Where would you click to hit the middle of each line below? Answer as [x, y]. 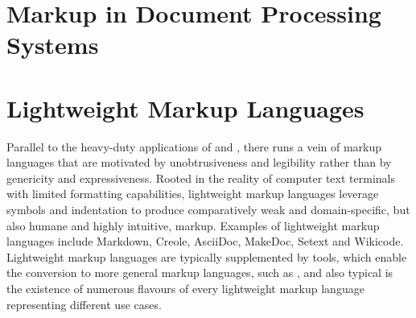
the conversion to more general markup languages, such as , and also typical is [200, 273]
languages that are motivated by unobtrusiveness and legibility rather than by [199, 162]
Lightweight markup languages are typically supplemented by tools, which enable [207, 256]
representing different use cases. [84, 304]
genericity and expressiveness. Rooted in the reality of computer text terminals [201, 178]
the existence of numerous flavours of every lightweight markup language [185, 289]
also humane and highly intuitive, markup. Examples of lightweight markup [193, 225]
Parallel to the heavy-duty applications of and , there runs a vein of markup [194, 146]
